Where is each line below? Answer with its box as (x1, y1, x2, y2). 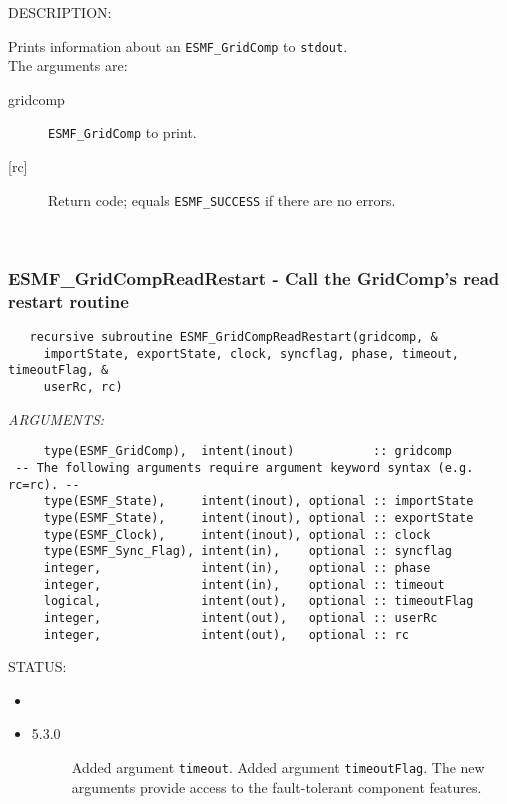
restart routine (8, 288, 129, 313)
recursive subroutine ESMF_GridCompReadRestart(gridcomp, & (29, 330, 438, 345)
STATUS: (8, 656, 67, 677)
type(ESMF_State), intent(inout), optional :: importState (43, 494, 474, 509)
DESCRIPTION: (8, 2, 112, 22)
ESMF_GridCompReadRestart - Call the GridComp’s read (8, 265, 500, 290)
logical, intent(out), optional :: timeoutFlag (43, 594, 474, 609)
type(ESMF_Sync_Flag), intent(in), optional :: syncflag (43, 544, 452, 559)
